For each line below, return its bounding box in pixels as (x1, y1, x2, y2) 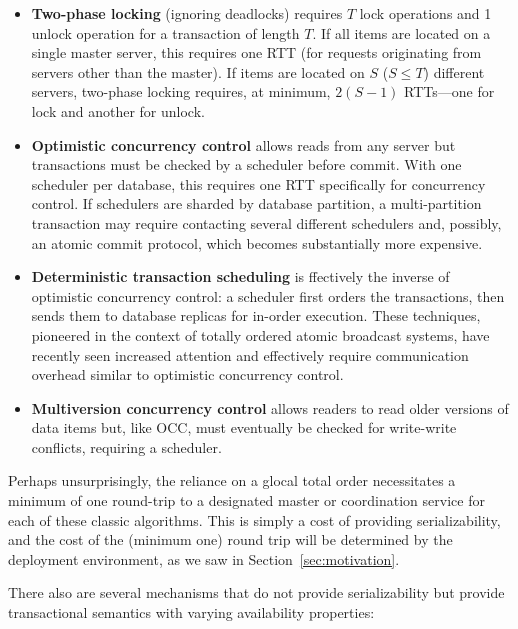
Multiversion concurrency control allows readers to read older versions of (31, 397, 509, 418)
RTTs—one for (404, 81, 495, 102)
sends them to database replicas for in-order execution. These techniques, (31, 305, 481, 326)
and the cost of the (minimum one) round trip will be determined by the (8, 529, 453, 550)
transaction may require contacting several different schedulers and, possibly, (31, 212, 502, 233)
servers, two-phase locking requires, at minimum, (31, 81, 331, 102)
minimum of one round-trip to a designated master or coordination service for (8, 490, 485, 511)
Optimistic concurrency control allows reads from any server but (31, 134, 456, 155)
